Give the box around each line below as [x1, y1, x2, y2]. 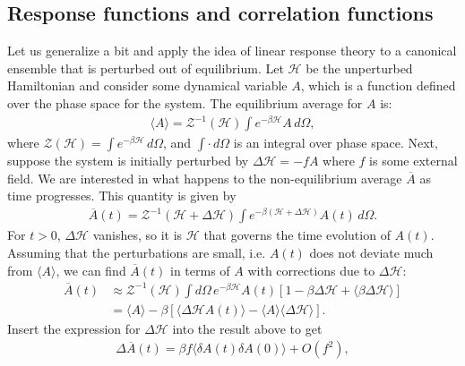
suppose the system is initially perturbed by [7, 151, 249, 170]
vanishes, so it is [92, 226, 183, 244]
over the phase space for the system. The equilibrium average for [7, 93, 363, 112]
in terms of [170, 260, 230, 279]
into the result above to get [172, 319, 323, 337]
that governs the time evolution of [203, 226, 391, 244]
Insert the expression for [7, 319, 141, 337]
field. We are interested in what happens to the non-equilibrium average [7, 168, 402, 187]
